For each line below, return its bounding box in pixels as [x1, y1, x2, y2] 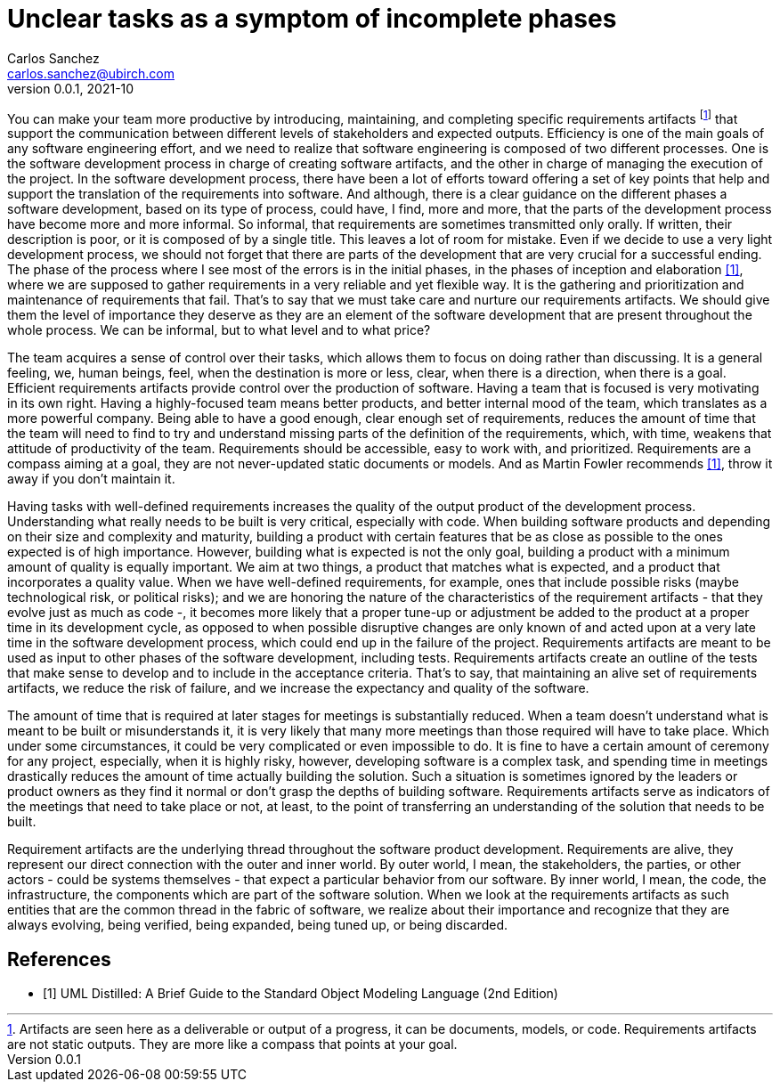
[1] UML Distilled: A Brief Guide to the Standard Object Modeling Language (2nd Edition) [43, 986, 558, 1002]
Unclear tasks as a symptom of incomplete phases [7, 4, 617, 34]
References [7, 947, 111, 971]
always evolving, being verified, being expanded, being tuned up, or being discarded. [7, 917, 508, 933]
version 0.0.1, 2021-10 [7, 80, 134, 96]
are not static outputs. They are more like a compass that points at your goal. [7, 1036, 458, 1052]
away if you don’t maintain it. [7, 471, 175, 487]
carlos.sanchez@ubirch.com [7, 65, 175, 81]
